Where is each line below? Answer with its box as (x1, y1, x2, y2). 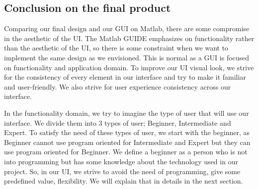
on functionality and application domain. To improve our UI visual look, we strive (4, 62, 254, 72)
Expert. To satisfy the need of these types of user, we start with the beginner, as (4, 127, 250, 138)
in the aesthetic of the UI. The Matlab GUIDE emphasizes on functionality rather (4, 33, 255, 43)
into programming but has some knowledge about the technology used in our (4, 156, 238, 166)
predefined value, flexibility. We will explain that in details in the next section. (4, 176, 243, 186)
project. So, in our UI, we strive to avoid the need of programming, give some (4, 166, 241, 176)
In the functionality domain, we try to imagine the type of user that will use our (4, 107, 249, 118)
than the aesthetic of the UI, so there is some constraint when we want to (4, 43, 229, 53)
